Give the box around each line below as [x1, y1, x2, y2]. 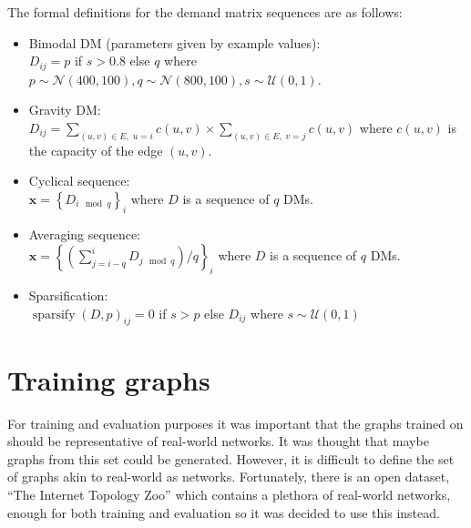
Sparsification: [28, 286, 108, 305]
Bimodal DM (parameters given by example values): [28, 33, 321, 52]
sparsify [32, 308, 76, 321]
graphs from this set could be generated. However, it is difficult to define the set [7, 449, 455, 468]
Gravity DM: [28, 100, 101, 119]
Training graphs [7, 360, 210, 398]
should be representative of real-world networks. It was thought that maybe [7, 432, 429, 451]
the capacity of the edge [28, 140, 163, 159]
